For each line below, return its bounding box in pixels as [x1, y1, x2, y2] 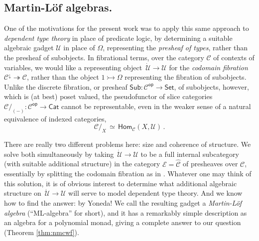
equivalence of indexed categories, [4, 113, 107, 123]
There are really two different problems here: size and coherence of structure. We [4, 139, 251, 149]
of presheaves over [183, 158, 238, 169]
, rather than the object [26, 72, 99, 82]
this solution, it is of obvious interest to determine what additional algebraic [4, 178, 237, 188]
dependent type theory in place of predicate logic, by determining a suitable [4, 32, 233, 43]
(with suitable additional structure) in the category [4, 158, 160, 169]
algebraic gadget [4, 42, 54, 53]
